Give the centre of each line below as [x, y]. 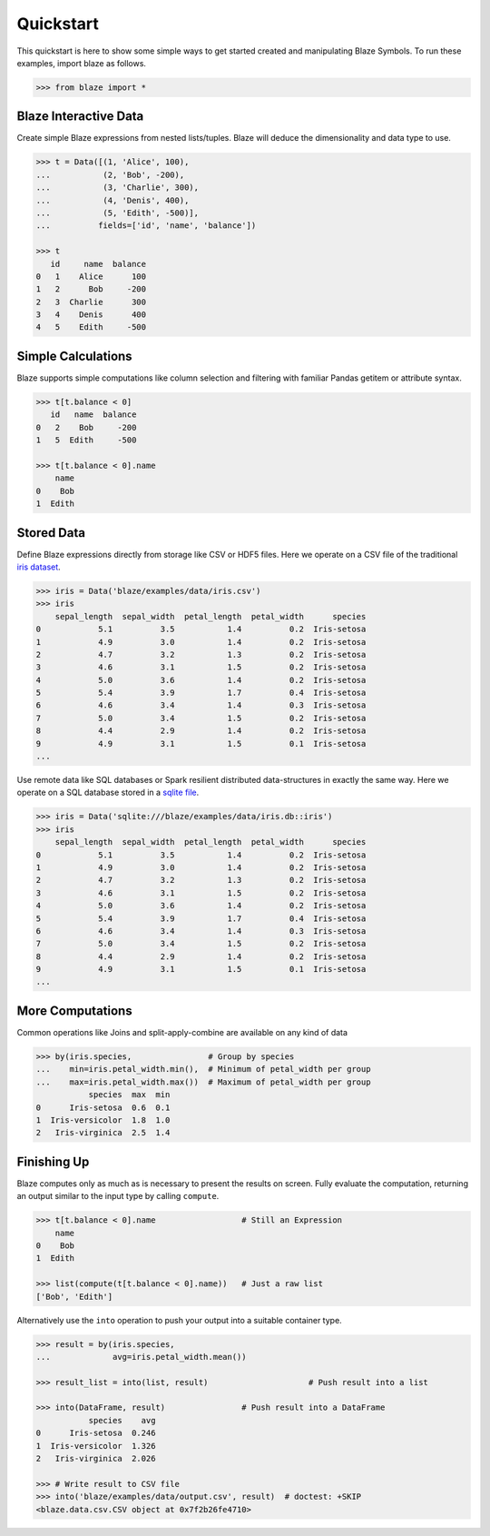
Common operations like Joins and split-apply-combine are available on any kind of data [182, 1032]
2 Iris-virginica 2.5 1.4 [103, 1133]
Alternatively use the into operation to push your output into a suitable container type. [179, 1320]
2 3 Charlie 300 [91, 302]
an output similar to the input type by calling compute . [118, 1196]
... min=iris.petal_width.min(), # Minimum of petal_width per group [203, 1069]
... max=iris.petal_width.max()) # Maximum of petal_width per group [203, 1082]
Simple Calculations [74, 356]
